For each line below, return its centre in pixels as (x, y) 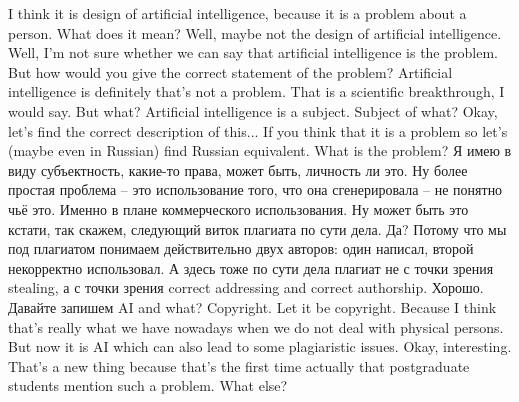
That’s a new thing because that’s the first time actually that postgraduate (239, 365)
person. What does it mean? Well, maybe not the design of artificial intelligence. (255, 32)
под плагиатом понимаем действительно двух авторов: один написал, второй (241, 248)
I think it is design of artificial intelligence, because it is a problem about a (237, 13)
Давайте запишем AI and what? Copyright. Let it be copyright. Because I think (252, 306)
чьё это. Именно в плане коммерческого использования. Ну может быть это (238, 208)
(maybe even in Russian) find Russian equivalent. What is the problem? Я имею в (260, 150)
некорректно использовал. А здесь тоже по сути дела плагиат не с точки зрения (251, 267)
